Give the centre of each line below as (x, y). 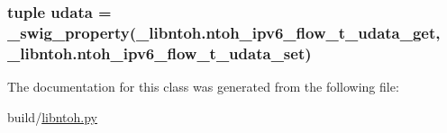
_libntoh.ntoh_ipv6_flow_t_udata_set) (160, 53)
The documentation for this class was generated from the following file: (203, 87)
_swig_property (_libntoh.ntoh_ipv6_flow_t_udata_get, (224, 32)
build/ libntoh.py (53, 116)
